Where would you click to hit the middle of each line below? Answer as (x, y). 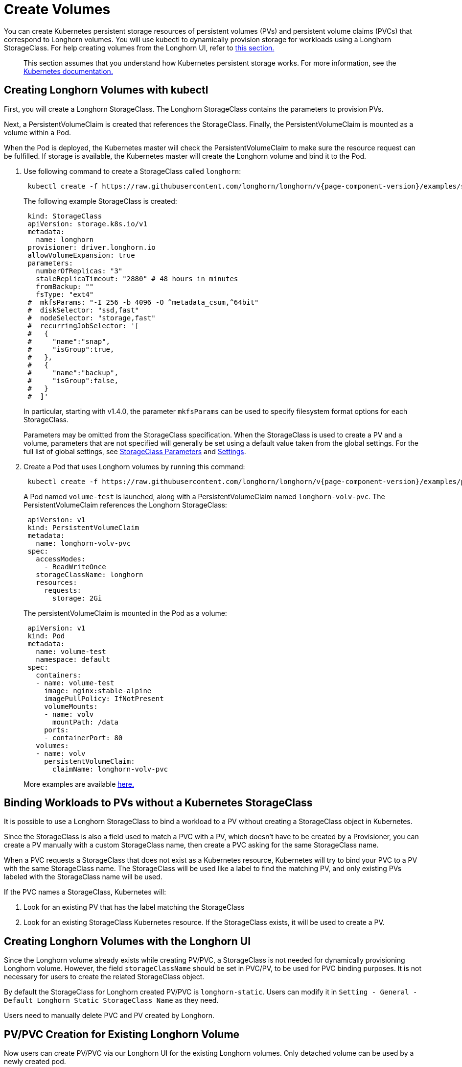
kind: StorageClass (65, 216)
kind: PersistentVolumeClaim (83, 527)
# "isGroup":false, (73, 380)
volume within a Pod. (37, 132)
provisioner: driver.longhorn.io (92, 247)
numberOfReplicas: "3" (79, 271)
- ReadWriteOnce (75, 567)
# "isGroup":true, (71, 349)
